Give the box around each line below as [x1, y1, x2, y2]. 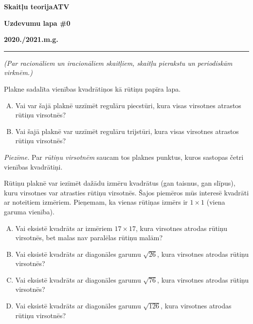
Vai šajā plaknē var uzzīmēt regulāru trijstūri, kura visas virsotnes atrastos [15, 126, 239, 136]
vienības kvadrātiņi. [4, 161, 63, 172]
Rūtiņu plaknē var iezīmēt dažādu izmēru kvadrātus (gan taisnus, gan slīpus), [4, 178, 235, 188]
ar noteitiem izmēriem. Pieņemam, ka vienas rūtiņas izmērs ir [4, 197, 188, 207]
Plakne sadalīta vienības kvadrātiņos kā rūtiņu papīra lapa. [4, 83, 181, 94]
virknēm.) [4, 67, 33, 77]
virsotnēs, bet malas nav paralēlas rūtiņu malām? [15, 232, 163, 243]
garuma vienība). [4, 206, 54, 216]
